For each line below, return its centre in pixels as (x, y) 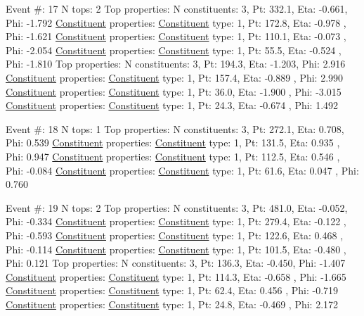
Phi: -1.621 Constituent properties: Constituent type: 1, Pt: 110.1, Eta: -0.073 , (176, 36)
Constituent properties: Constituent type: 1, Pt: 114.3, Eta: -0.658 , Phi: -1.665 (176, 276)
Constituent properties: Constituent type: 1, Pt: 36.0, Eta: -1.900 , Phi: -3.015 (174, 91)
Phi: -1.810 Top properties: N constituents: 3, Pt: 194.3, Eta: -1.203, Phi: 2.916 (176, 64)
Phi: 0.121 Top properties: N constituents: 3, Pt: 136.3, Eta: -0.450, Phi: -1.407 (176, 263)
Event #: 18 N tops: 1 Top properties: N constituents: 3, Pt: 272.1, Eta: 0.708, (175, 128)
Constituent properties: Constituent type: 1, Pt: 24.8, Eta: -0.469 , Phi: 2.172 (172, 304)
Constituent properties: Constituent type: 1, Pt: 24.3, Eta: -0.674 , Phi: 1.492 (172, 105)
